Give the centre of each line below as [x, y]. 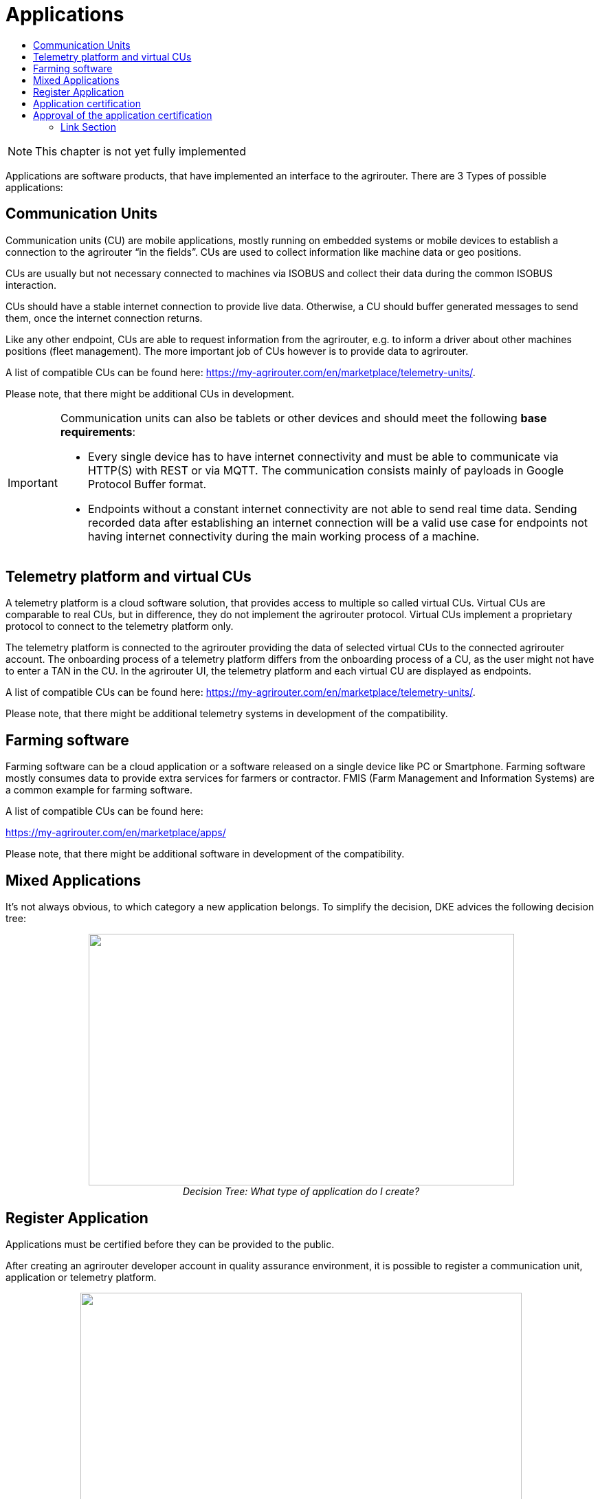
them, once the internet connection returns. [104, 318]
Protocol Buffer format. [147, 484]
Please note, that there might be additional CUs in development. [150, 393]
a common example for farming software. [99, 790]
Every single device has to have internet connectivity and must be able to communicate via [323, 456]
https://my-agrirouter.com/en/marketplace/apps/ [116, 833]
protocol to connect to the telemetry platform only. [120, 626]
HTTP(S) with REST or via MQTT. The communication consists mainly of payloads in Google [326, 470]
